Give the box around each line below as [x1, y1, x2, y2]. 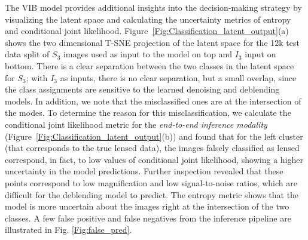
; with [26, 71, 48, 84]
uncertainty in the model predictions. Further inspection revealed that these [5, 165, 283, 177]
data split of [5, 48, 50, 60]
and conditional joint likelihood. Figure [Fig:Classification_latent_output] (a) [5, 24, 289, 37]
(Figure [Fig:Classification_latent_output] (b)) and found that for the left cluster [5, 130, 303, 142]
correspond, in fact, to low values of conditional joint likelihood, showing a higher [5, 153, 303, 165]
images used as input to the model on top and [63, 48, 233, 60]
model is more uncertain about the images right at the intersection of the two [5, 200, 289, 213]
